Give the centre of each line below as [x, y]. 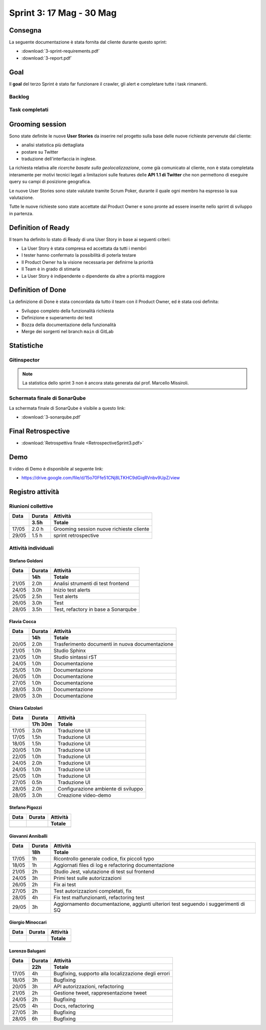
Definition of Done [38, 290]
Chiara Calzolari [26, 708]
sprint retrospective [76, 535]
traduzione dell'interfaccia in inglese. [59, 159]
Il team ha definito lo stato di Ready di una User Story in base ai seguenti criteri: [90, 239]
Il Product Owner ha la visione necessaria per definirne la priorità [87, 262]
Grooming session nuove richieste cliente [101, 529]
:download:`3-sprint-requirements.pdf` [61, 51]
